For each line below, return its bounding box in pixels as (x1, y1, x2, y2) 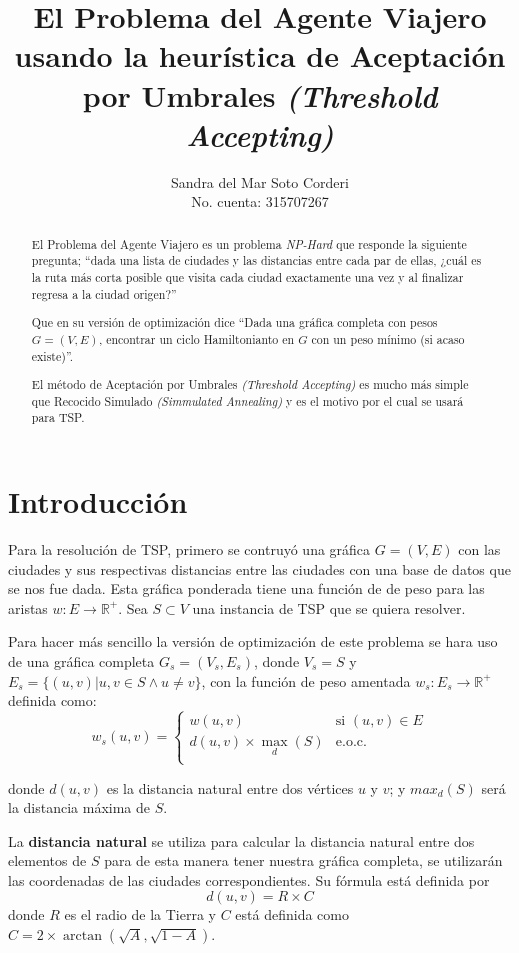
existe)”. (31, 347, 74, 364)
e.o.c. (335, 735, 367, 749)
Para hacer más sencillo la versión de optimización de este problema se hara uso (8, 631, 498, 652)
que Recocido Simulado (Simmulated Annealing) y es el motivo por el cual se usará (31, 392, 464, 409)
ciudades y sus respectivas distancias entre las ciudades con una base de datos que (8, 558, 511, 579)
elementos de (8, 850, 87, 871)
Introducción (8, 481, 188, 522)
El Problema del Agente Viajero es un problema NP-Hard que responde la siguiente (31, 235, 467, 252)
